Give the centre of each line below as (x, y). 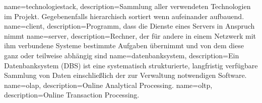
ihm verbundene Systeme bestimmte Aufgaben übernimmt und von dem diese (124, 45)
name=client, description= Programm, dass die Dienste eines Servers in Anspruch (129, 26)
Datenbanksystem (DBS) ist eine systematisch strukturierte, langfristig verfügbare (131, 65)
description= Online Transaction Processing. (72, 95)
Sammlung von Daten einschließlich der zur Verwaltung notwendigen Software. (125, 75)
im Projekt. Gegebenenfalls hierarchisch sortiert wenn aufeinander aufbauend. (124, 16)
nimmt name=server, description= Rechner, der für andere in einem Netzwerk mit (130, 35)
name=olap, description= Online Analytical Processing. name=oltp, (108, 85)
